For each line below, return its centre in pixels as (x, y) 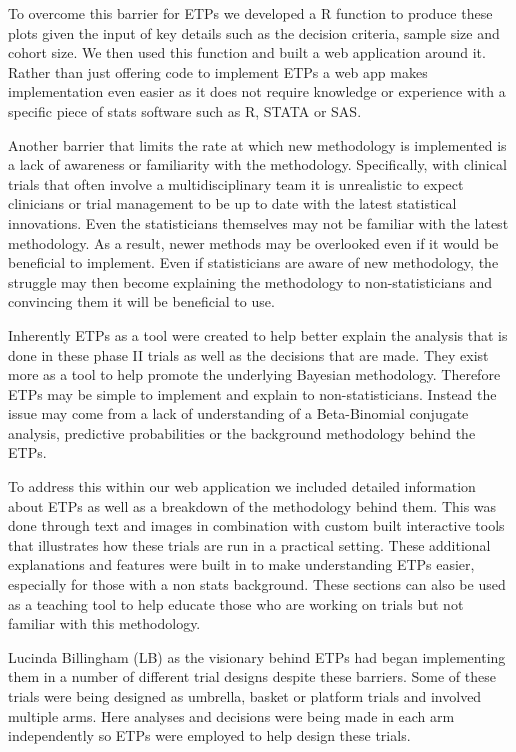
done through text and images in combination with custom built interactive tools (256, 525)
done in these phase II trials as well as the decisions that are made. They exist (248, 354)
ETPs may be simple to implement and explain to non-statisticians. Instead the (252, 393)
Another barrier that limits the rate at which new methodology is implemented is (257, 144)
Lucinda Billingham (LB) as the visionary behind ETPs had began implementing (257, 656)
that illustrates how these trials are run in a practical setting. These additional (249, 544)
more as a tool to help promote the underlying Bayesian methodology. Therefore (254, 374)
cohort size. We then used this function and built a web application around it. (247, 52)
